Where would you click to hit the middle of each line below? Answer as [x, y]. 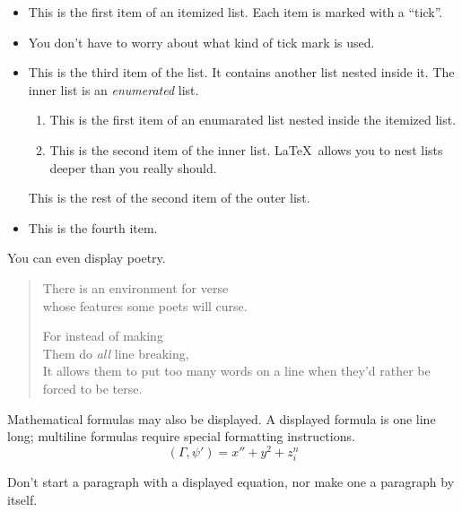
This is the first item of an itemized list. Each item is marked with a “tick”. [235, 12]
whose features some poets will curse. [145, 305]
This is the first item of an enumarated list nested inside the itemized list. [253, 120]
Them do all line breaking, [116, 353]
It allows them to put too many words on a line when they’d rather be [236, 371]
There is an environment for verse [135, 287]
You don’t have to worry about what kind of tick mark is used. [201, 42]
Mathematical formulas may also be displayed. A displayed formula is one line [222, 418]
